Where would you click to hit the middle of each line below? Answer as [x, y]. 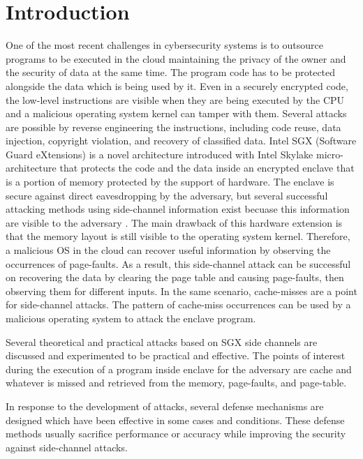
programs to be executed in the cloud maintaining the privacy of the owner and [176, 58]
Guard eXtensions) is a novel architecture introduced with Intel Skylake [160, 154]
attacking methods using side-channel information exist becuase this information [178, 209]
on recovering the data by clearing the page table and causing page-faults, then [175, 277]
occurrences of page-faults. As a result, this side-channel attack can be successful [178, 263]
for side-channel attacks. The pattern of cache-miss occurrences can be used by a [178, 304]
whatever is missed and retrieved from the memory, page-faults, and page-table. [176, 383]
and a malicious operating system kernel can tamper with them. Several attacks [176, 113]
